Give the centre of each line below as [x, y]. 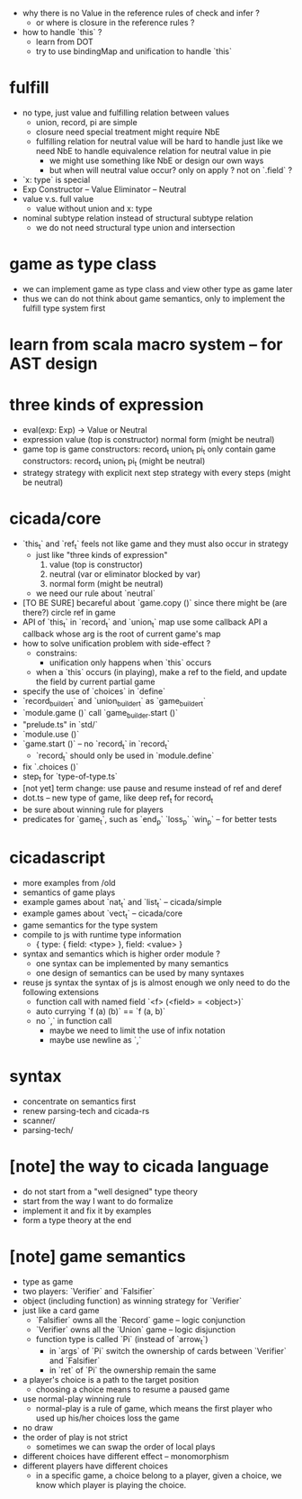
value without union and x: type [94, 208]
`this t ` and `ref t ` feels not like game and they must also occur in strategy [155, 544]
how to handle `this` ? [62, 32]
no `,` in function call [74, 1021]
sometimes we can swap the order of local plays [125, 1447]
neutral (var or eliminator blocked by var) [125, 574]
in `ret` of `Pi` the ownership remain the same [133, 1370]
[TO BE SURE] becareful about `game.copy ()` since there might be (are [155, 603]
